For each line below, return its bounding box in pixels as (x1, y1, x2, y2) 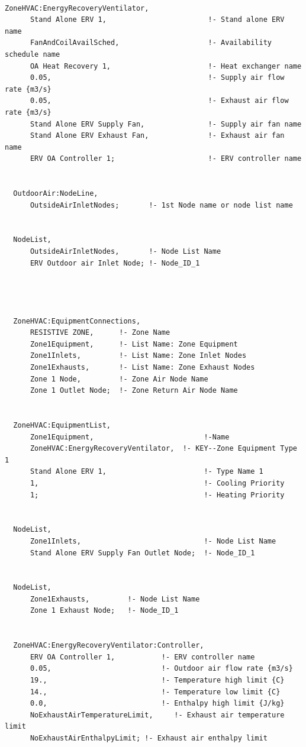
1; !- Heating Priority (30, 490, 285, 499)
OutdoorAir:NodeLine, (13, 189, 98, 198)
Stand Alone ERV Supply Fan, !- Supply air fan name (30, 119, 302, 128)
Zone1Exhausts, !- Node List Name (30, 594, 200, 603)
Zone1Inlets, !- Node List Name (30, 536, 276, 545)
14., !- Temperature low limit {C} (30, 687, 281, 696)
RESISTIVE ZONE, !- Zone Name (30, 328, 170, 337)
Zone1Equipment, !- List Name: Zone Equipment (30, 339, 238, 348)
